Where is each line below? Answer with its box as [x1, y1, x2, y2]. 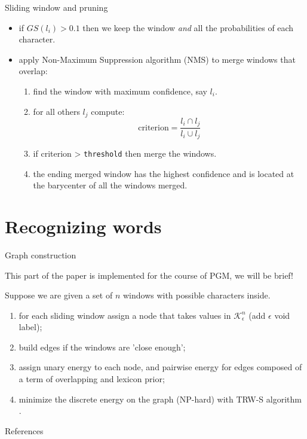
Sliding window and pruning [5, 1, 108, 13]
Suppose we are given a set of [5, 289, 113, 301]
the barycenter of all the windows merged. [33, 179, 188, 191]
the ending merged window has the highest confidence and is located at [33, 167, 294, 179]
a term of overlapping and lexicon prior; [19, 373, 165, 385]
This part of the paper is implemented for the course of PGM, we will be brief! [5, 269, 293, 281]
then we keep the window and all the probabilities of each [82, 21, 294, 33]
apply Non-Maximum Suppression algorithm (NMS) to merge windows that [19, 53, 296, 65]
